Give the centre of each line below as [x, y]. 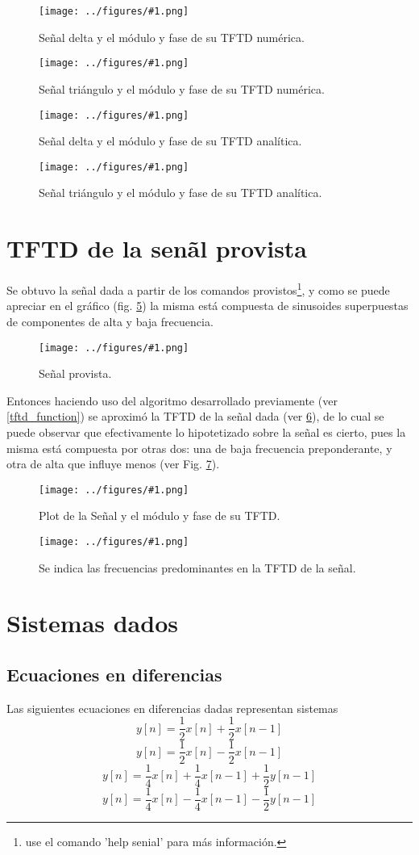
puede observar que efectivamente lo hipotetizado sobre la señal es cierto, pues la [206, 432]
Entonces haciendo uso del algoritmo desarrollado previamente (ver [172, 400]
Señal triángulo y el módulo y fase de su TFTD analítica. [180, 193]
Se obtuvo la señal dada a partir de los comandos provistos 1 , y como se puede [198, 289]
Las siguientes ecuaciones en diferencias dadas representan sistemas [172, 708]
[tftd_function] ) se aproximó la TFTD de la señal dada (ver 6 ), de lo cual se [195, 416]
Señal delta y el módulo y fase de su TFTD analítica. [170, 141]
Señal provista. [75, 373]
